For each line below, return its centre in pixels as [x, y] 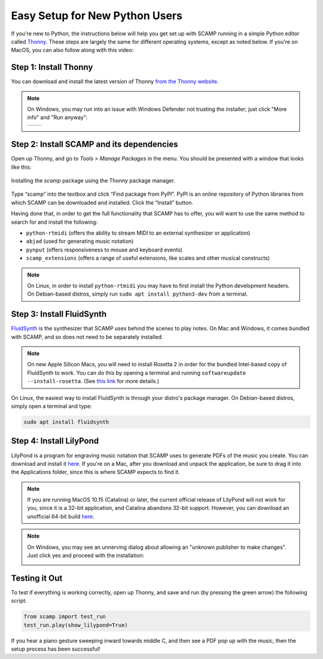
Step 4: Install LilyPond [55, 441]
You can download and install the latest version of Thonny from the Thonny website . [115, 81]
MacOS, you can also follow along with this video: [72, 50]
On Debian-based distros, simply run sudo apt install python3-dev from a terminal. [138, 294]
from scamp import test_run [65, 617]
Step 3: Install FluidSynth [59, 314]
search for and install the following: [54, 222]
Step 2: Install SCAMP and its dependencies [95, 145]
